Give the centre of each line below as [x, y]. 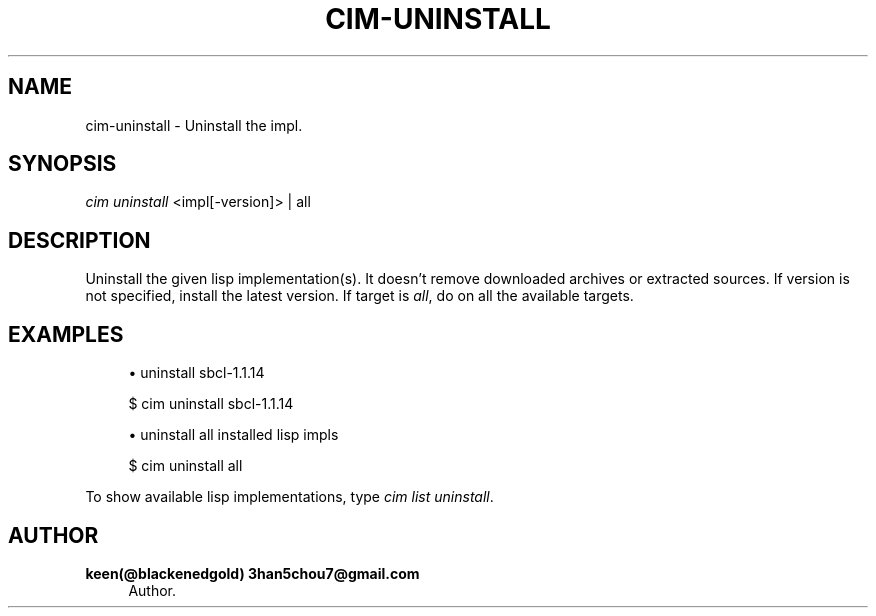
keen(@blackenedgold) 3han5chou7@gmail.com [252, 573]
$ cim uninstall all [185, 466]
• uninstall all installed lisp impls [233, 435]
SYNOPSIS [62, 164]
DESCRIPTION [79, 240]
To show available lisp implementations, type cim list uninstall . [289, 497]
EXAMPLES [66, 334]
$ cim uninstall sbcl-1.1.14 [211, 404]
